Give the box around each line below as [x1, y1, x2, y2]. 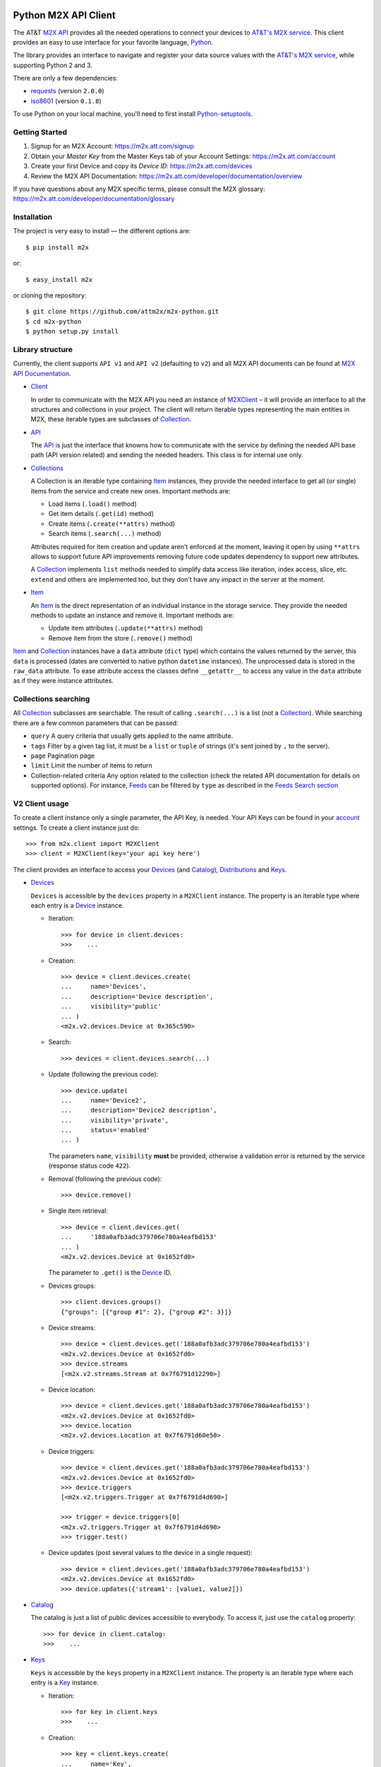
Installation [13, 212, 53, 222]
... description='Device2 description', [61, 1106, 218, 1115]
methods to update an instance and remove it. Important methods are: [30, 611, 234, 619]
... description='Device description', [61, 992, 214, 1000]
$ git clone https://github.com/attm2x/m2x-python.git [25, 307, 219, 316]
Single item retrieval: [48, 1207, 109, 1215]
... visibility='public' [61, 1002, 162, 1011]
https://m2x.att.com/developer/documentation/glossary [13, 194, 175, 203]
